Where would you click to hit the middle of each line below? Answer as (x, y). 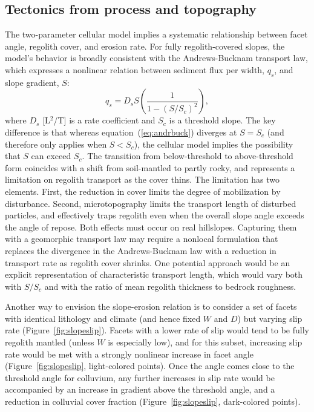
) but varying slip (270, 318)
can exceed (51, 156)
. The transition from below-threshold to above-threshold (188, 156)
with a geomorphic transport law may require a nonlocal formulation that (142, 239)
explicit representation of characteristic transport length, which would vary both (154, 274)
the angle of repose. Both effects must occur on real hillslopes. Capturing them (151, 227)
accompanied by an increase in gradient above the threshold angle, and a (140, 389)
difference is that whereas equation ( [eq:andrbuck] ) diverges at (121, 132)
